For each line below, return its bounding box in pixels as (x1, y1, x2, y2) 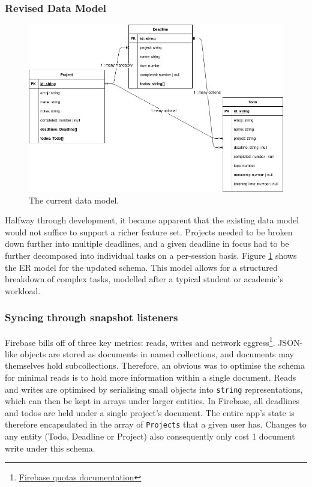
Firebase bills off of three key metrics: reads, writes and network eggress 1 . (5, 334, 275, 348)
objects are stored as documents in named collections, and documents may (20, 347, 294, 360)
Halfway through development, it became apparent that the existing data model (5, 214, 299, 226)
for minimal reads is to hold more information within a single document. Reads (5, 371, 296, 383)
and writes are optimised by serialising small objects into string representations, (5, 383, 303, 395)
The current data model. (29, 193, 119, 206)
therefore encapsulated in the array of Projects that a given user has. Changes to (5, 418, 307, 431)
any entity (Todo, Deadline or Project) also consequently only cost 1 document (5, 430, 295, 443)
